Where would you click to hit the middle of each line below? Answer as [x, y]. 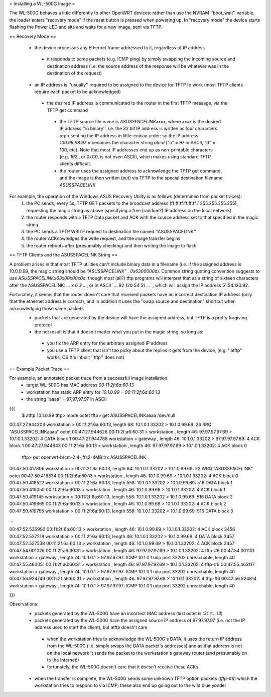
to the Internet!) [63, 660]
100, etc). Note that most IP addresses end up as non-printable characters [136, 150]
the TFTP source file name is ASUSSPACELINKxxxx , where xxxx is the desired [140, 122]
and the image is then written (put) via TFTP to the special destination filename [141, 178]
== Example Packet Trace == [39, 369]
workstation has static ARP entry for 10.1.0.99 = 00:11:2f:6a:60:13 [93, 392]
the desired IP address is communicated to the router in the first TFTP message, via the [137, 103]
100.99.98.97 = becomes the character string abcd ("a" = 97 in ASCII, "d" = [138, 143]
